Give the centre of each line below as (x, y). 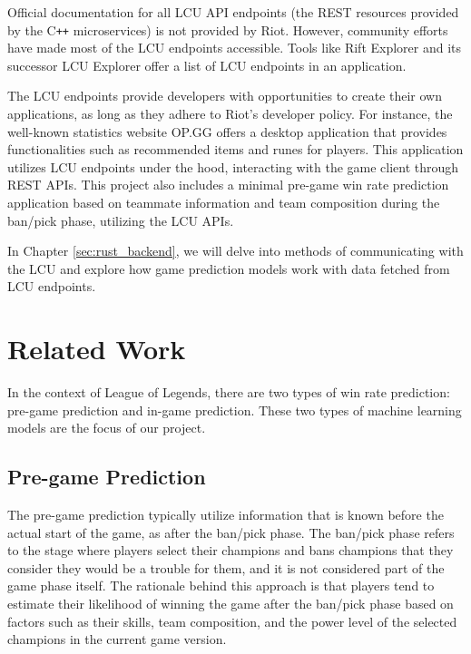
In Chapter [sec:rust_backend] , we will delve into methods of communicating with (235, 251)
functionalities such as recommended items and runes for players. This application (235, 149)
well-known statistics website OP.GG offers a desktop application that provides (227, 131)
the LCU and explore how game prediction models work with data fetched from (229, 268)
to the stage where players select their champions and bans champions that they (231, 550)
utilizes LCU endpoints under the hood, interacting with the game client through (233, 166)
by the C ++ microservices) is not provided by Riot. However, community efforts (228, 29)
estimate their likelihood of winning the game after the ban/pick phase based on (231, 604)
